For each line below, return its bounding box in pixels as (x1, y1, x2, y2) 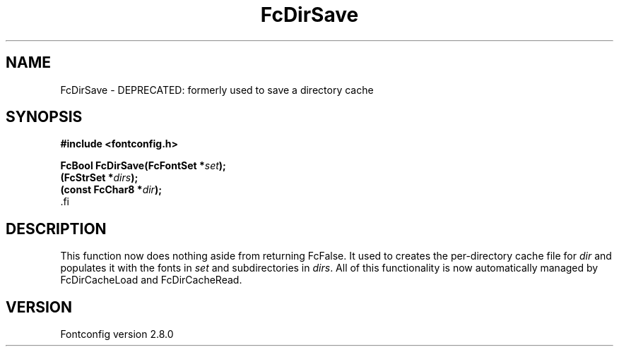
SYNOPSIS (6, 108, 83, 126)
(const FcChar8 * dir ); (60, 183, 162, 196)
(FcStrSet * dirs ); (60, 171, 138, 184)
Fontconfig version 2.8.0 (60, 328, 174, 341)
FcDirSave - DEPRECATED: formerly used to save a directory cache (60, 83, 374, 96)
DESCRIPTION (6, 219, 107, 238)
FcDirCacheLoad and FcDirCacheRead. (60, 274, 242, 286)
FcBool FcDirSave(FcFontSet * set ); (60, 159, 226, 172)
